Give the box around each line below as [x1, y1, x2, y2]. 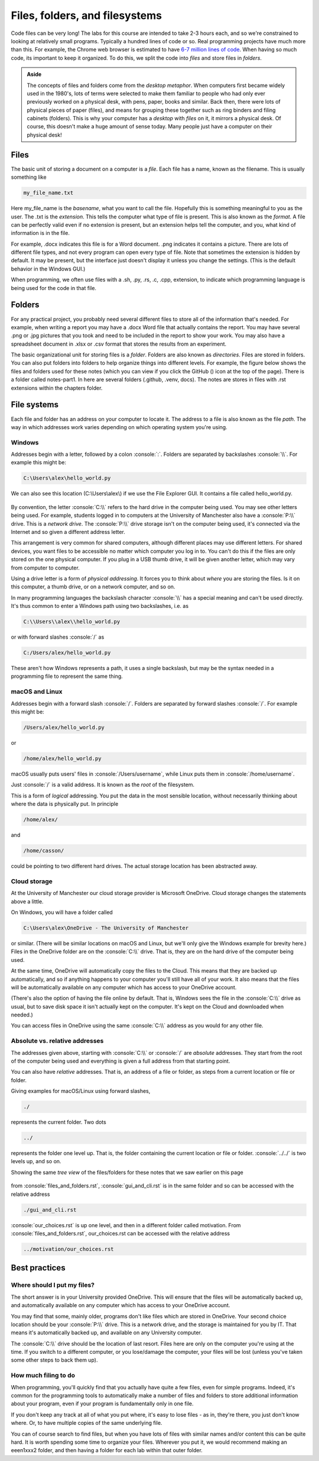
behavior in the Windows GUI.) [11, 265, 86, 272]
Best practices [11, 1263, 66, 1273]
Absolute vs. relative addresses [11, 1037, 104, 1045]
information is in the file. [11, 230, 70, 237]
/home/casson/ [23, 847, 64, 854]
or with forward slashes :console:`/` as [11, 633, 105, 641]
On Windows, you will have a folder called [11, 909, 113, 916]
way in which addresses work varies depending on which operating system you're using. [11, 423, 227, 430]
